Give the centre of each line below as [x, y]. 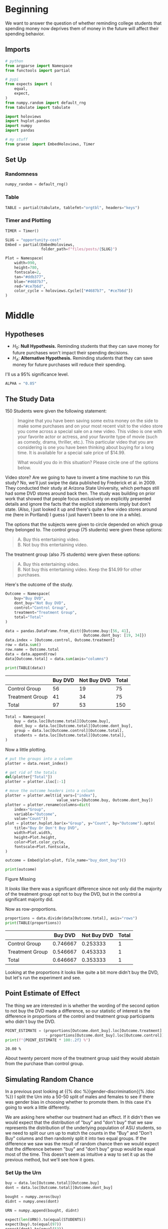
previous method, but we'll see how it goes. [50, 1160]
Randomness [21, 174]
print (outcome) [21, 870]
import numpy [19, 126]
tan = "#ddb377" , [30, 277]
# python [14, 61]
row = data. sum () [23, 645]
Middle [20, 316]
